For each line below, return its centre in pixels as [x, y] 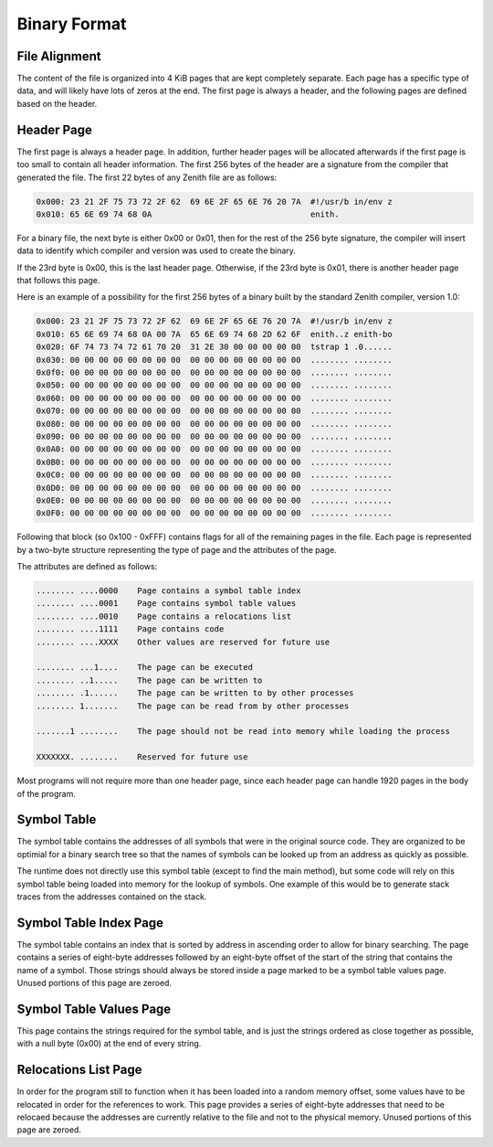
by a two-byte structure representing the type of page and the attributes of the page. [177, 549]
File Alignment [59, 56]
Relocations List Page [79, 1070]
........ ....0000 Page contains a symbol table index [168, 591]
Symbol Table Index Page [90, 923]
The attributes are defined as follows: [87, 567]
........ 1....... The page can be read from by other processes [193, 706]
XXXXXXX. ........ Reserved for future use [142, 757]
